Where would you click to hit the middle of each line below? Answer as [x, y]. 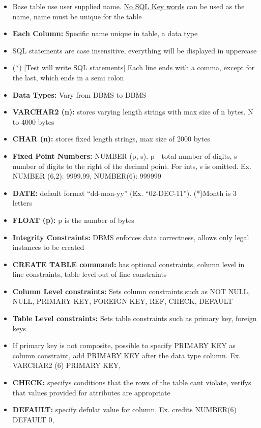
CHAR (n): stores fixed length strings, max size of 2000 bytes [111, 139]
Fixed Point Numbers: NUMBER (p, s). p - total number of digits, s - [127, 155]
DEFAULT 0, [33, 419]
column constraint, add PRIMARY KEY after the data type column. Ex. [127, 355]
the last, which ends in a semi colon [68, 77]
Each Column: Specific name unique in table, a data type [105, 33]
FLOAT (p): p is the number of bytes [73, 220]
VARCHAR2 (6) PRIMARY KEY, [67, 365]
